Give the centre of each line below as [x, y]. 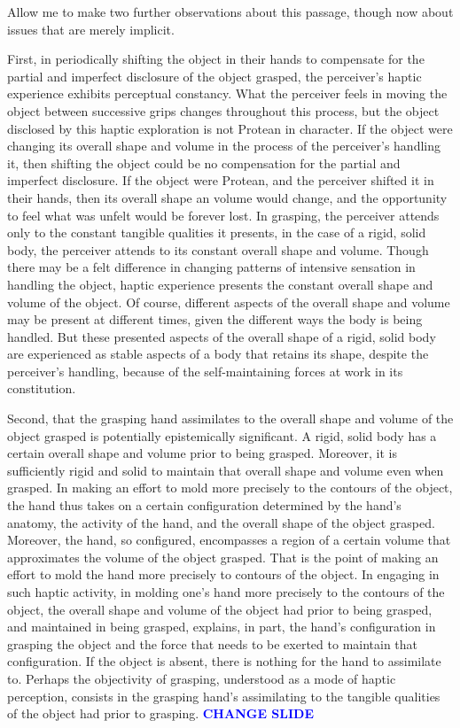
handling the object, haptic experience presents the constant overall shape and [220, 284]
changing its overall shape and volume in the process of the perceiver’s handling [224, 146]
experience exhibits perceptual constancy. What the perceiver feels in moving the [227, 93]
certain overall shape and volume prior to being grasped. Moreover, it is [202, 453]
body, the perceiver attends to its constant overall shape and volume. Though [218, 249]
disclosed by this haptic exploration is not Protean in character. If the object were [230, 128]
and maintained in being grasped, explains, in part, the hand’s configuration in [222, 627]
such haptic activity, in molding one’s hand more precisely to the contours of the [226, 592]
